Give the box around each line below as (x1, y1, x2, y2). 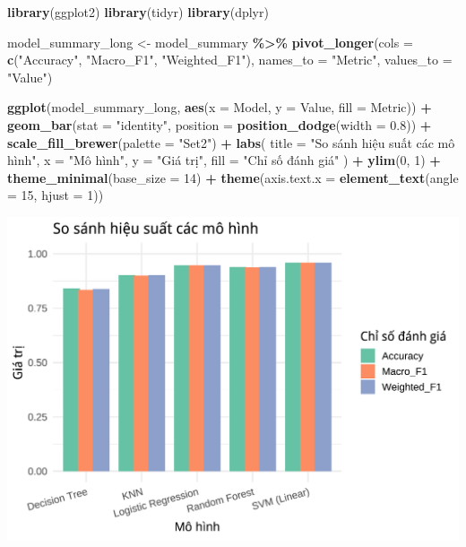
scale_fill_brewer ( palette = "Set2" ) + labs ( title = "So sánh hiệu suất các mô (7, 133, 455, 152)
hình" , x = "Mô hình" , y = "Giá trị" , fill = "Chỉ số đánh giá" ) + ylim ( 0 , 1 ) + (7, 151, 441, 169)
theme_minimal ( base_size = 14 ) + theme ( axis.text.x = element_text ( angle (7, 168, 459, 187)
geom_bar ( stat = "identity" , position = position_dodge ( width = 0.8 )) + (7, 115, 432, 134)
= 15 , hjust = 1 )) (7, 186, 104, 204)
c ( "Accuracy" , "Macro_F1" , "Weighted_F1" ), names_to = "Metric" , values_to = (7, 50, 453, 69)
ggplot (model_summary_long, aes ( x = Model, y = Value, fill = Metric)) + (7, 98, 432, 117)
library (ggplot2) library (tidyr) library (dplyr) (7, 3, 269, 21)
